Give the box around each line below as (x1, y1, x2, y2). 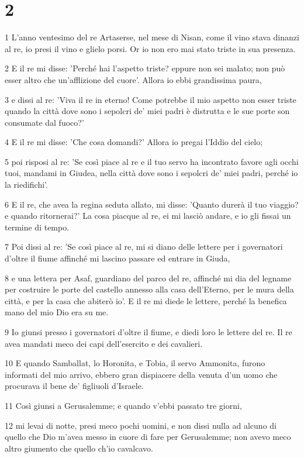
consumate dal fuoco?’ (5, 116, 84, 128)
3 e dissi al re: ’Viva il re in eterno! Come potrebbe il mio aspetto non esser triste (5, 93, 296, 105)
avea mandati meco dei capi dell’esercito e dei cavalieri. (5, 337, 203, 349)
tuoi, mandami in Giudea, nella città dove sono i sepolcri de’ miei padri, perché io (5, 167, 298, 179)
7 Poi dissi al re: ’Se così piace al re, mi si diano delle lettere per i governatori (5, 240, 283, 253)
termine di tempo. (5, 221, 70, 233)
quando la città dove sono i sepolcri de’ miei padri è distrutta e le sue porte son (5, 105, 290, 117)
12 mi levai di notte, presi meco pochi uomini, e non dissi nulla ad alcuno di (5, 419, 277, 431)
